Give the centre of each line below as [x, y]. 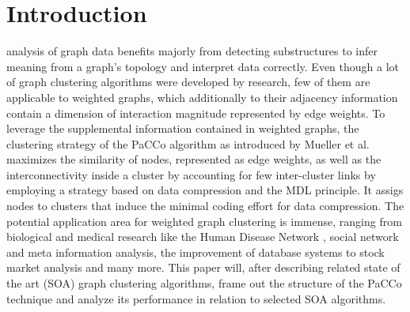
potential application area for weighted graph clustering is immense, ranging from [204, 221]
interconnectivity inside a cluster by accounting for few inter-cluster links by [191, 174]
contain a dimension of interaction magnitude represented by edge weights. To [196, 113]
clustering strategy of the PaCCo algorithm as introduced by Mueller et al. [188, 143]
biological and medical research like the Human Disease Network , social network [203, 237]
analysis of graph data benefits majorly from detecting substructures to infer [192, 51]
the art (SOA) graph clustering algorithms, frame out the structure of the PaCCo [204, 283]
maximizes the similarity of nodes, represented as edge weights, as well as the [194, 159]
